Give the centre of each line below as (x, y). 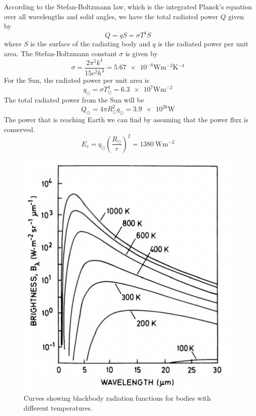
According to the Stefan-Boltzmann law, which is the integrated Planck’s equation (128, 6)
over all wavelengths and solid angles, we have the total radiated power (111, 16)
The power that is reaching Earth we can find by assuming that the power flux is (126, 120)
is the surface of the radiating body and (90, 44)
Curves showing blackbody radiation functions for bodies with (117, 398)
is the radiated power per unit (203, 44)
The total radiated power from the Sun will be (74, 100)
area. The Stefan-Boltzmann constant (61, 53)
